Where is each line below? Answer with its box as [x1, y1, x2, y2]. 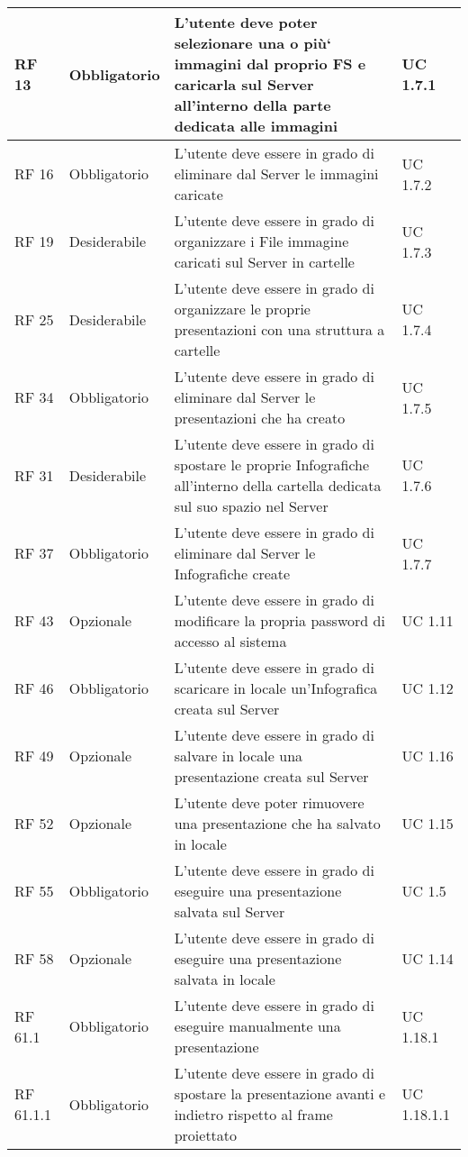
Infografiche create [174, 563, 291, 584]
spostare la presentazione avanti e [174, 1083, 386, 1104]
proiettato [174, 1125, 238, 1145]
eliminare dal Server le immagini [174, 163, 379, 184]
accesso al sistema [174, 631, 287, 651]
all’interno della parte [174, 95, 331, 115]
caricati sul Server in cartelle [174, 251, 355, 272]
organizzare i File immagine [174, 231, 349, 251]
